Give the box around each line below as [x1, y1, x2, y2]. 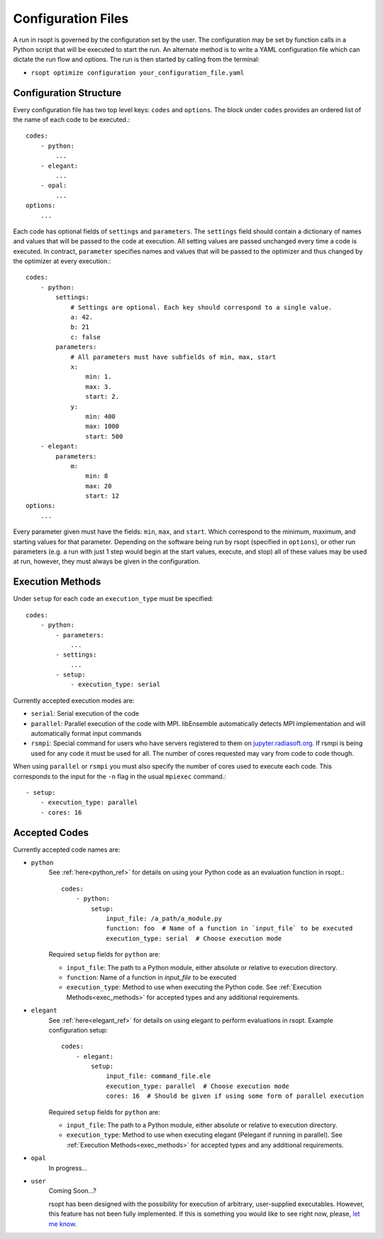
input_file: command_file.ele [106, 1072, 211, 1080]
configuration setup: [48, 1025, 108, 1034]
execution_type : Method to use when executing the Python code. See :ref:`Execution [66, 983, 322, 991]
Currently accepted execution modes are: [13, 696, 135, 705]
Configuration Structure [13, 87, 122, 99]
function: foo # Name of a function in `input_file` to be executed [106, 925, 353, 932]
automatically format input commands [30, 729, 142, 738]
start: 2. [85, 392, 120, 401]
